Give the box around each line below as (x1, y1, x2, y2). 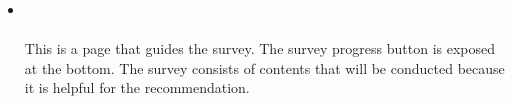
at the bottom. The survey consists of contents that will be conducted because (24, 57, 505, 78)
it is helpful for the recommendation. (24, 77, 250, 98)
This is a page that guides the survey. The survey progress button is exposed (24, 38, 496, 59)
